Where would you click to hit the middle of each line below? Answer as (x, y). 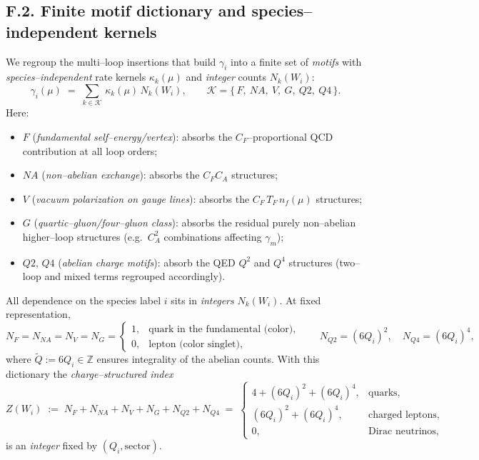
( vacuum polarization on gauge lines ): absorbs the (141, 198)
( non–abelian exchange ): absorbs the (121, 175)
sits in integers (202, 300)
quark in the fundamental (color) (221, 329)
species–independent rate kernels (76, 77)
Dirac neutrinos (402, 431)
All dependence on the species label (84, 300)
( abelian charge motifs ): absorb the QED (147, 262)
